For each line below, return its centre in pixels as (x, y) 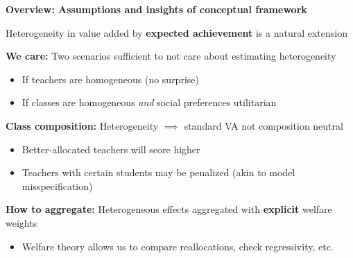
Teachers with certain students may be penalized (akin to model (158, 172)
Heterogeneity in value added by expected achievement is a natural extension (177, 32)
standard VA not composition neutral (264, 125)
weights (21, 222)
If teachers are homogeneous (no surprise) (110, 79)
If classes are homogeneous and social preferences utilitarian (149, 102)
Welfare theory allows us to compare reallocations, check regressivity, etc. (178, 246)
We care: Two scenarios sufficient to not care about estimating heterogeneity (171, 56)
